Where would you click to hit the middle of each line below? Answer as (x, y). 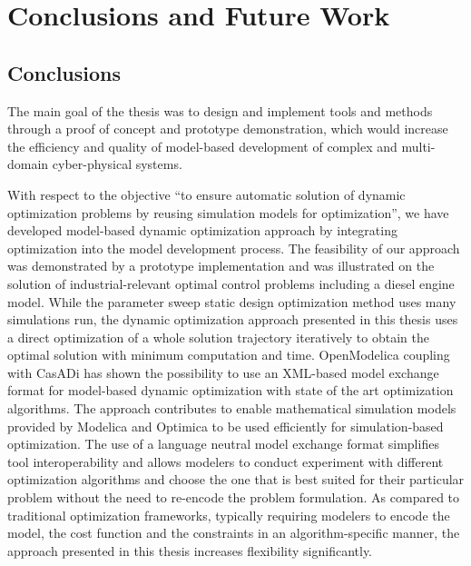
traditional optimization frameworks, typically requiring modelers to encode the (229, 515)
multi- (418, 146)
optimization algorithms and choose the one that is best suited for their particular (236, 479)
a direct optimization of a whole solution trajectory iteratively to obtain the (218, 337)
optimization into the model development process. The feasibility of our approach (234, 248)
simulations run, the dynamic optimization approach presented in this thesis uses (233, 319)
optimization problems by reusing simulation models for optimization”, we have (228, 212)
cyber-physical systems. (117, 164)
